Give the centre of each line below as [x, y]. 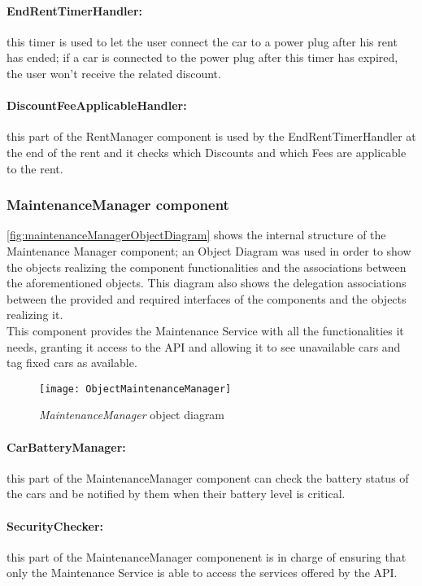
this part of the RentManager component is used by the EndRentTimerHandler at [211, 136]
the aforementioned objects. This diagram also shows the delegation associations [207, 283]
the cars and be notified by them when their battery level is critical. [176, 494]
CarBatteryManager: [66, 446]
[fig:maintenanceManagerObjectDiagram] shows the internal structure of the [196, 235]
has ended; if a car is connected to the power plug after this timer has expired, [202, 57]
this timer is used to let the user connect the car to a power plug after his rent [202, 41]
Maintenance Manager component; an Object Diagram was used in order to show [209, 250]
